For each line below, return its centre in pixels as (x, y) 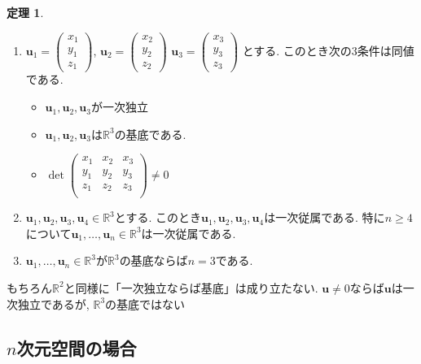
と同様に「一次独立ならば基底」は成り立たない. (191, 287)
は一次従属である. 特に (325, 217)
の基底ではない (145, 303)
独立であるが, (53, 303)
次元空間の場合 (77, 347)
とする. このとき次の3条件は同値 (328, 50)
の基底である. (150, 134)
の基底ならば (153, 260)
